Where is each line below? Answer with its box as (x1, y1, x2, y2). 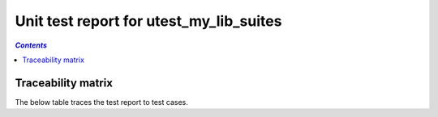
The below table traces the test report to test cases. (15, 97, 188, 107)
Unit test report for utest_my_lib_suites (15, 12, 282, 30)
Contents (15, 40, 48, 50)
